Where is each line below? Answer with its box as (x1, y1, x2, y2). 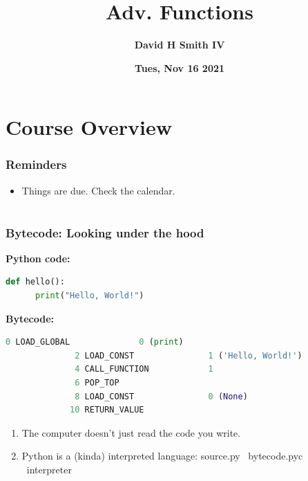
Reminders (6, 156, 67, 173)
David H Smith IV (134, 37, 225, 52)
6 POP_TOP (75, 377, 119, 388)
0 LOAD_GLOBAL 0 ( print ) (6, 337, 184, 347)
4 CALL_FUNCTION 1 (75, 364, 213, 374)
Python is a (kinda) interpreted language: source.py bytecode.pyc (21, 448, 303, 463)
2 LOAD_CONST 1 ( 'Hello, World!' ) (75, 350, 302, 361)
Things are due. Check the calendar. (21, 183, 175, 197)
